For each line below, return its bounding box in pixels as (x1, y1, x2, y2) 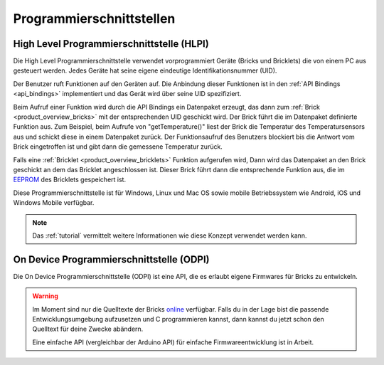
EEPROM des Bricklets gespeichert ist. (13, 175, 127, 184)
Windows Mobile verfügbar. (13, 199, 95, 207)
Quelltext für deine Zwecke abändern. (32, 324, 144, 334)
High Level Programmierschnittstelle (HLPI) (13, 38, 209, 50)
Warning (32, 292, 58, 300)
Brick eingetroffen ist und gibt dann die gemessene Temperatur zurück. (13, 142, 223, 151)
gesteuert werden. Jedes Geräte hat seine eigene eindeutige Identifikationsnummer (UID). (13, 66, 277, 75)
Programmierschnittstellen (13, 11, 176, 26)
